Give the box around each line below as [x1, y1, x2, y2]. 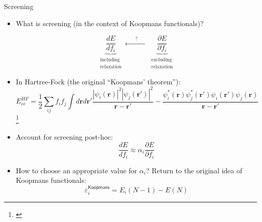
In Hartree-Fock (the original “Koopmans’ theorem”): [16, 76, 181, 86]
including [100, 57, 120, 62]
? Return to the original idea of [146, 165, 242, 175]
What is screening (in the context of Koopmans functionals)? [16, 18, 204, 28]
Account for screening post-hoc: [16, 131, 113, 142]
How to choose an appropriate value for [16, 165, 138, 175]
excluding [151, 57, 172, 62]
